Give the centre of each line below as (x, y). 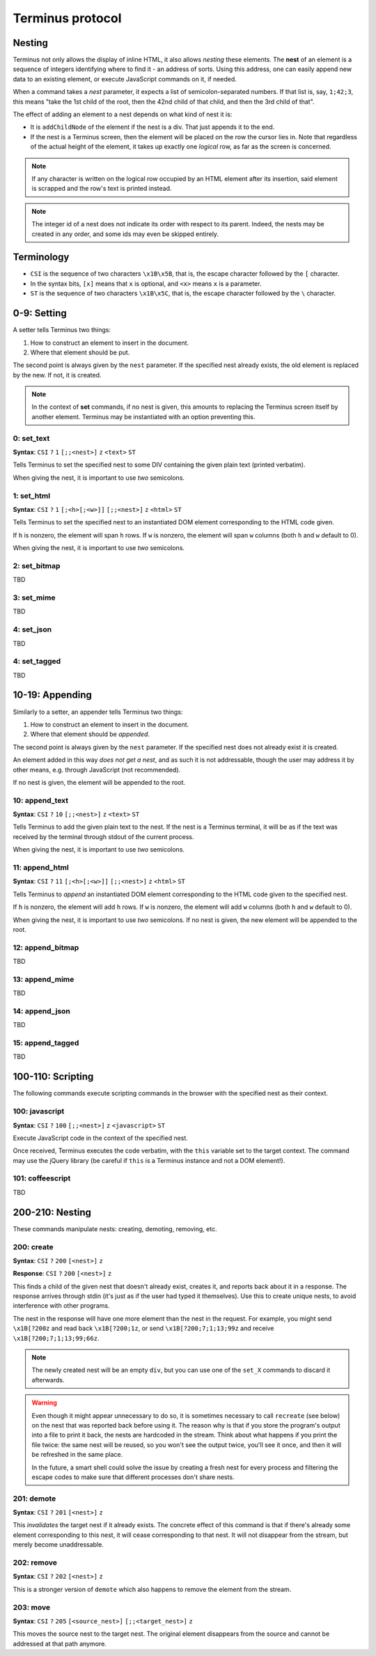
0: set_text (31, 438)
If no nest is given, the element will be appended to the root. (99, 782)
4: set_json (32, 630)
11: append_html (41, 867)
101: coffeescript (42, 1178)
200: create (33, 1247)
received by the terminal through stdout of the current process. (103, 836)
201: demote (34, 1499)
